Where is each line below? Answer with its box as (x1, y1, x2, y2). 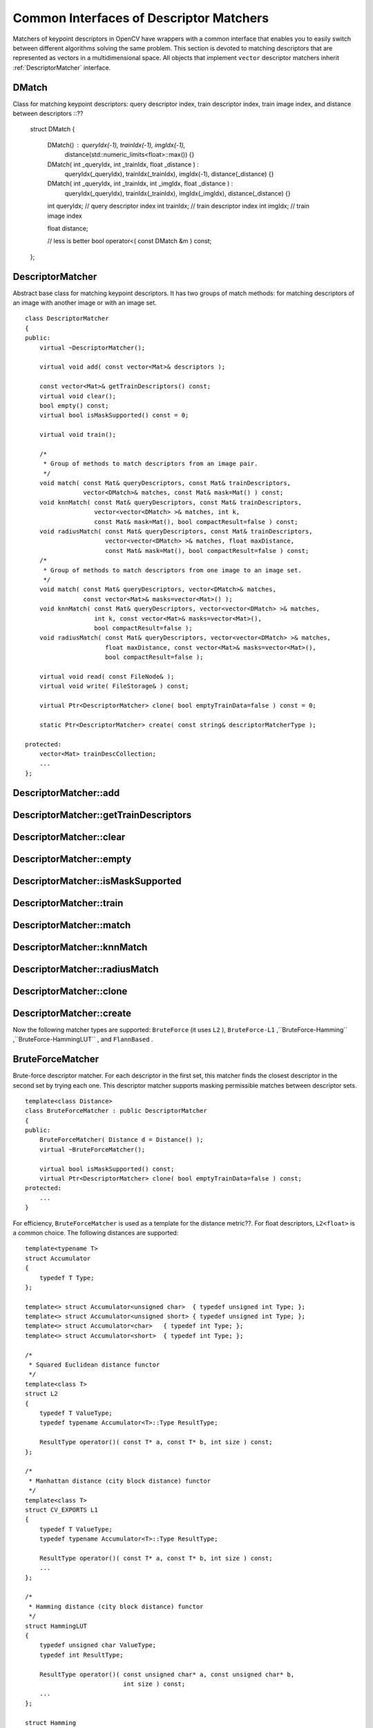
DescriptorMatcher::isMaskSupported (12, 875, 182, 887)
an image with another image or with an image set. (12, 299, 157, 307)
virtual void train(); (39, 431, 117, 439)
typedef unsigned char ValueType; (39, 1642, 157, 1649)
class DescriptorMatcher (25, 314, 109, 323)
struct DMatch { (30, 125, 75, 133)
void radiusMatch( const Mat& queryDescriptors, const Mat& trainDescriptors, (39, 527, 313, 535)
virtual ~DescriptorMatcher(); (39, 344, 146, 352)
